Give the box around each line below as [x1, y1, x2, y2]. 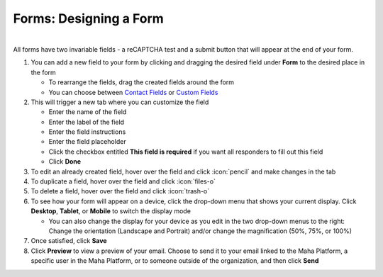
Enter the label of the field [48, 118, 124, 126]
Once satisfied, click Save [30, 237, 107, 245]
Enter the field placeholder [48, 137, 127, 146]
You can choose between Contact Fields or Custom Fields [48, 88, 218, 96]
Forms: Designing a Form [13, 11, 165, 26]
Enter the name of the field [48, 108, 127, 116]
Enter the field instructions [48, 128, 126, 136]
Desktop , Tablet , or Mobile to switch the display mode [30, 207, 191, 215]
